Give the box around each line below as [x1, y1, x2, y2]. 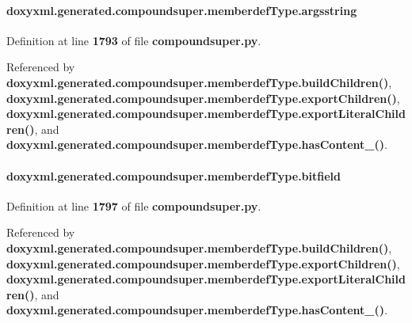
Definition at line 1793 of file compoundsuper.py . [6, 32, 261, 48]
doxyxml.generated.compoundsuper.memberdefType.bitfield [6, 167, 341, 184]
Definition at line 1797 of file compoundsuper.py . [6, 197, 261, 214]
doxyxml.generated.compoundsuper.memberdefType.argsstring [6, 2, 357, 18]
